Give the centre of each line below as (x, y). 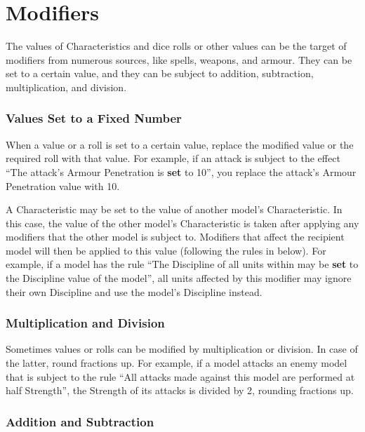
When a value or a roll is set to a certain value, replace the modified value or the (180, 144)
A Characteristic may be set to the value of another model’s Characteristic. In (174, 209)
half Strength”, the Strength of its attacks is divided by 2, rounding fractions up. (180, 390)
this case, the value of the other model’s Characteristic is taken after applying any (182, 223)
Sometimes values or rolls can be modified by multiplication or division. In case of (182, 349)
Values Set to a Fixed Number (94, 118)
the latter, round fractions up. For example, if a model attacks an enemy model (177, 363)
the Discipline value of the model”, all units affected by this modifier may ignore (179, 278)
